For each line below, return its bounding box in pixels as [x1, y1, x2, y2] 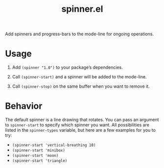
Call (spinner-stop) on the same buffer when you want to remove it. [12, 83, 150, 89]
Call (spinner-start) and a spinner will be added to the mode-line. [12, 74, 147, 80]
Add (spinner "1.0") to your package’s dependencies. [12, 65, 123, 71]
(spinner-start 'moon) [12, 153, 59, 158]
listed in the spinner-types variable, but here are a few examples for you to [5, 127, 156, 133]
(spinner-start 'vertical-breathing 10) [12, 143, 96, 148]
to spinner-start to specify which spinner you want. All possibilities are [5, 122, 149, 128]
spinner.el [61, 3, 103, 15]
